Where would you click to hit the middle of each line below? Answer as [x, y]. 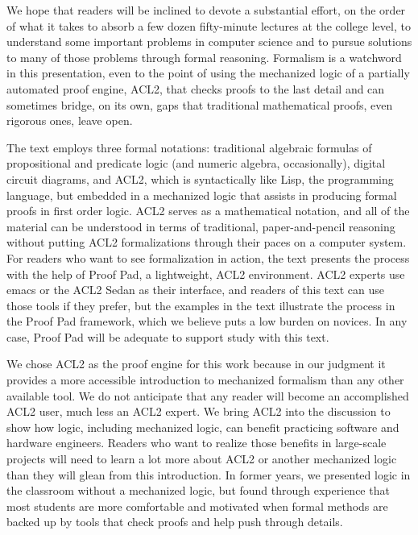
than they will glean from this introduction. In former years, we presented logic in [209, 474]
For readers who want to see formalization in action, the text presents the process [208, 257]
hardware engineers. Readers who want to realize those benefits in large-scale [197, 443]
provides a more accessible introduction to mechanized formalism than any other [205, 380]
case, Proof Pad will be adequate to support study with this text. [168, 336]
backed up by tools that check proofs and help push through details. [175, 522]
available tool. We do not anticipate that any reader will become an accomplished [208, 395]
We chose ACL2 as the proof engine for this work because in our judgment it [196, 364]
